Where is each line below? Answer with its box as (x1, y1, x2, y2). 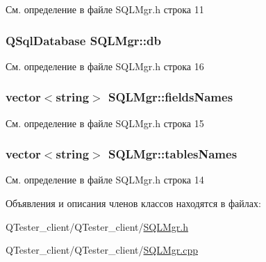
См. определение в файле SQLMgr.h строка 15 (6, 115, 204, 130)
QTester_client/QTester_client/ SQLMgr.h (6, 219, 188, 234)
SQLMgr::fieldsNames (108, 88, 233, 106)
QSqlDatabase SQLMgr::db (6, 31, 161, 49)
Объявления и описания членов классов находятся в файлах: (6, 196, 261, 211)
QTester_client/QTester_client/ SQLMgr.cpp (6, 243, 198, 257)
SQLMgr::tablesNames (108, 145, 238, 163)
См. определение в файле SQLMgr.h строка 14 (6, 172, 204, 187)
